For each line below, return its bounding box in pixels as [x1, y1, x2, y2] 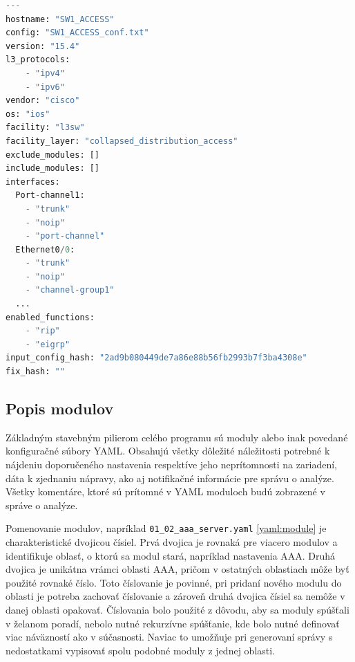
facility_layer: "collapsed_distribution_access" [6, 136, 238, 146]
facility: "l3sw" [6, 122, 85, 133]
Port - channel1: [15, 190, 85, 201]
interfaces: [6, 176, 60, 187]
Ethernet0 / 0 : [15, 244, 75, 255]
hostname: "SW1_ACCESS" [6, 14, 115, 24]
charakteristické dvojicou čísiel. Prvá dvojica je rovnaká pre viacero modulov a [6, 535, 338, 549]
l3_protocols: [6, 55, 70, 65]
